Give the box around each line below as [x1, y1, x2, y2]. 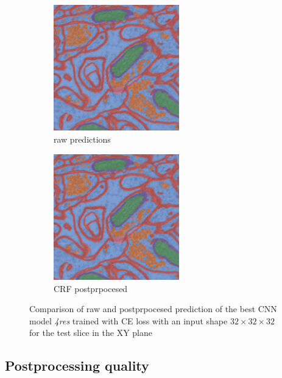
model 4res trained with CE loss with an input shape [29, 314, 228, 327]
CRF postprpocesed [54, 282, 128, 294]
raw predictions [54, 132, 111, 145]
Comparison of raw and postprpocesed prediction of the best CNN [29, 302, 277, 315]
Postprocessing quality [5, 356, 149, 375]
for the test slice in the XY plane [29, 326, 153, 339]
